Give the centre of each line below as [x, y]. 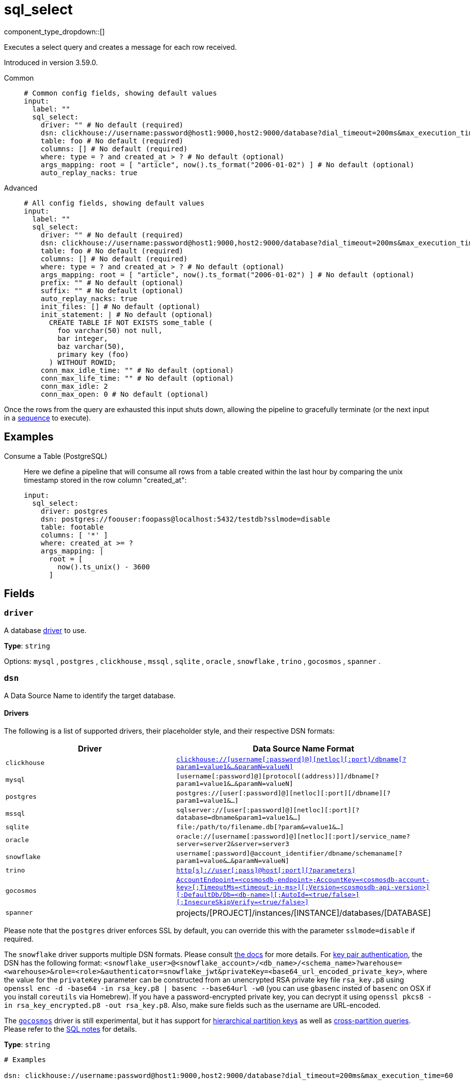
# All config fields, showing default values [114, 203]
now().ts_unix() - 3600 [104, 567]
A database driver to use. [45, 630]
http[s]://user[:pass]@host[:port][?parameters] [266, 870]
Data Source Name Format [303, 748]
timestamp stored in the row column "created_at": [105, 480]
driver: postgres [74, 511]
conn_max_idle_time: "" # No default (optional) [137, 370]
